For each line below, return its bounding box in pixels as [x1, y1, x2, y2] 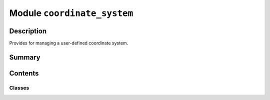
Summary [9, 53, 40, 61]
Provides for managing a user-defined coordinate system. [9, 40, 128, 46]
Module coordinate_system [9, 7, 133, 18]
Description [9, 26, 47, 35]
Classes [9, 84, 29, 91]
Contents [9, 69, 39, 77]
